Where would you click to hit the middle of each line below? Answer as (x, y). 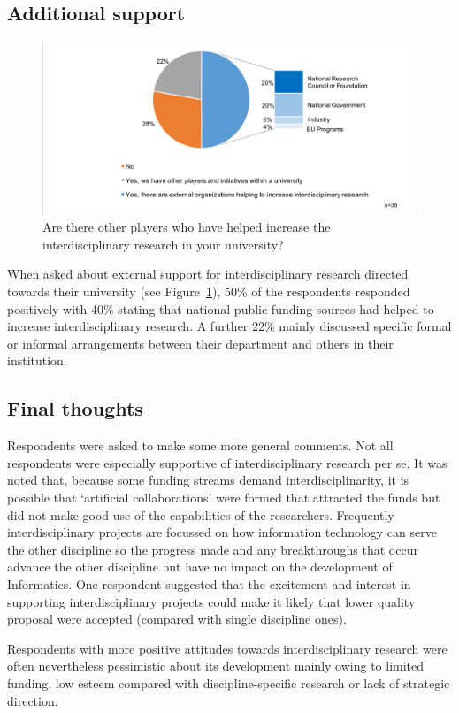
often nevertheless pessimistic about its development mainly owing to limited (216, 666)
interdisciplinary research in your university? (163, 244)
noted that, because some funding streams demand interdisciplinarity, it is (208, 480)
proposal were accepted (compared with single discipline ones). (177, 619)
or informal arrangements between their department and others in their (200, 343)
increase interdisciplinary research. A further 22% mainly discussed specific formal (229, 326)
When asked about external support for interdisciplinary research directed (208, 274)
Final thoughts (75, 408)
